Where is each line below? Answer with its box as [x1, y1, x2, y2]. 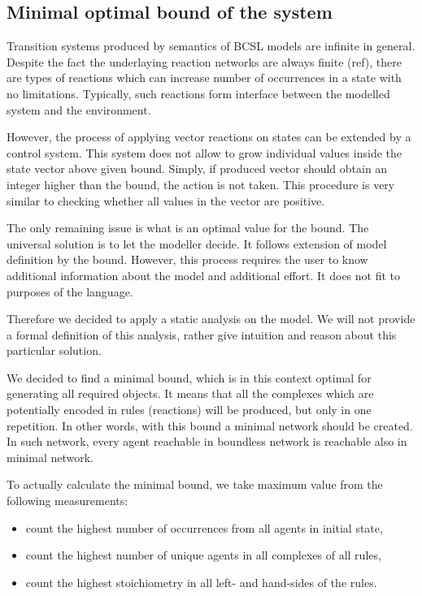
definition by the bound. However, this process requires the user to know [7, 251, 368, 268]
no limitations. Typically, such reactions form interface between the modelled [7, 84, 390, 101]
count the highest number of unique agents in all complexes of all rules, [25, 546, 381, 564]
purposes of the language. [7, 283, 133, 300]
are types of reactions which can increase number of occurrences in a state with [7, 69, 402, 86]
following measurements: [7, 492, 128, 509]
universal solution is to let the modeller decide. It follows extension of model [7, 235, 387, 252]
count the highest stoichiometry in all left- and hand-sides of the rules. [25, 573, 377, 590]
